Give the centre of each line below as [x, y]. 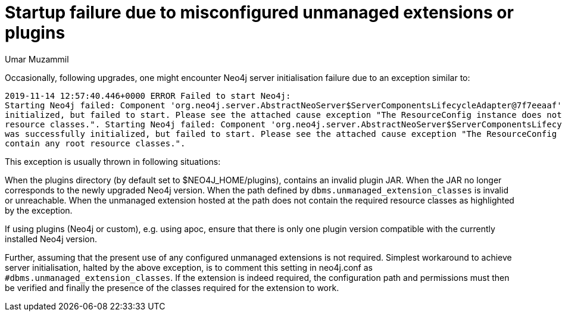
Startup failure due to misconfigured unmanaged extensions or [259, 12]
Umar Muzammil [37, 59]
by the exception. [39, 210]
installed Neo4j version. [51, 239]
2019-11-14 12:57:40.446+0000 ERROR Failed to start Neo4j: [148, 96]
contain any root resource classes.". [95, 143]
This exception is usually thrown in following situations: [113, 161]
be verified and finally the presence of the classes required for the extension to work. [172, 287]
